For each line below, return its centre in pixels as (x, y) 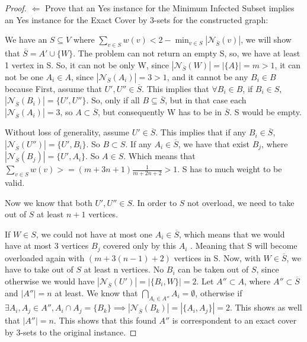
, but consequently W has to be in (159, 112)
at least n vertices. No (124, 269)
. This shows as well (266, 307)
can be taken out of (213, 269)
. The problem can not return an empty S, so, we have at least (187, 53)
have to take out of (39, 269)
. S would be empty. (266, 112)
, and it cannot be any (207, 76)
